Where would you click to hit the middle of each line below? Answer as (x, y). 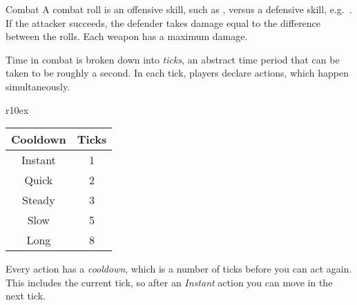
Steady (39, 200)
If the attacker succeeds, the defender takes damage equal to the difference (163, 22)
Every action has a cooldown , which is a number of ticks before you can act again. (179, 269)
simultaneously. (38, 86)
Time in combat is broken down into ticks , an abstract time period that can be (173, 59)
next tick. (26, 296)
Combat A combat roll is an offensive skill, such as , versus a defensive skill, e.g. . (179, 9)
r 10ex (17, 109)
